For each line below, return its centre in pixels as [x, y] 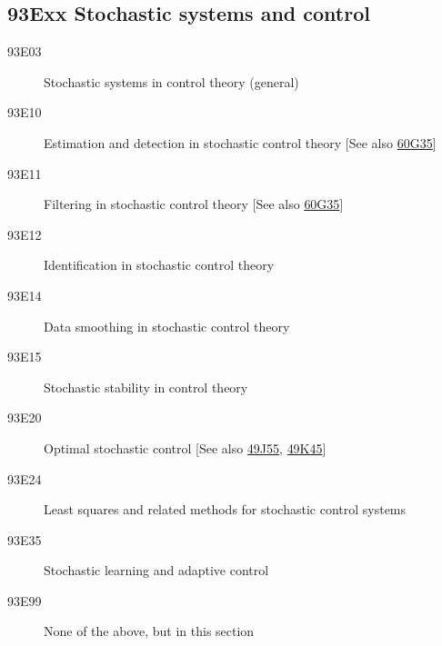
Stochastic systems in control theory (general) [171, 81]
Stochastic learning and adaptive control [156, 570]
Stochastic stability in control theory [146, 387]
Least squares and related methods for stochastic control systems [225, 509]
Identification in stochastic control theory [159, 265]
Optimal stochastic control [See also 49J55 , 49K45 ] [185, 447]
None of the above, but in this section [149, 631]
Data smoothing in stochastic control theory [167, 326]
